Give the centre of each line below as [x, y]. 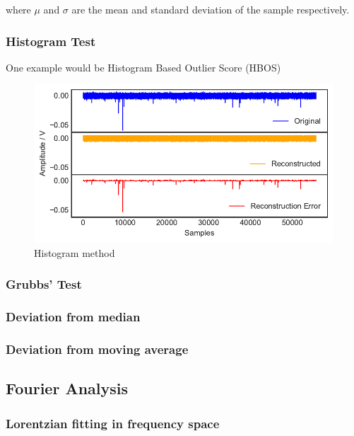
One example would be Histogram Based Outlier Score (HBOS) [143, 67]
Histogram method [75, 252]
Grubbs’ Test [44, 284]
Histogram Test [51, 41]
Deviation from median [73, 317]
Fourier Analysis [67, 388]
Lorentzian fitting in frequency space [113, 423]
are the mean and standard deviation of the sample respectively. [211, 9]
